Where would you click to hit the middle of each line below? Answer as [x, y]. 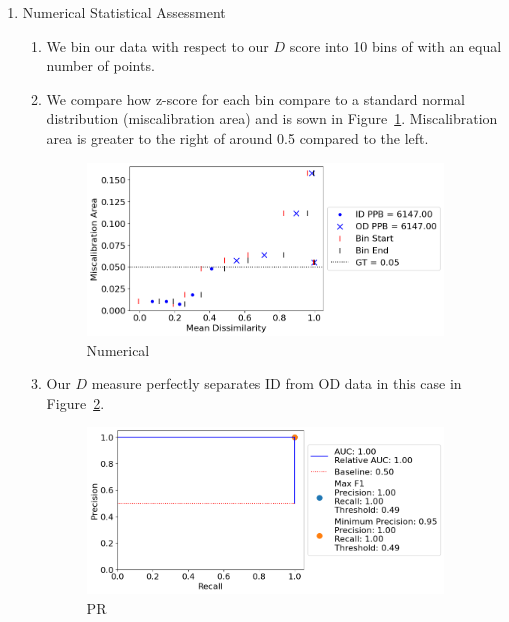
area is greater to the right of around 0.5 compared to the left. [237, 137]
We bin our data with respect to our [157, 45]
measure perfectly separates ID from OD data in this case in [276, 383]
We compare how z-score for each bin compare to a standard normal [255, 98]
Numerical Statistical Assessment [124, 12]
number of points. [100, 65]
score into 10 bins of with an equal [395, 45]
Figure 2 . [75, 402]
